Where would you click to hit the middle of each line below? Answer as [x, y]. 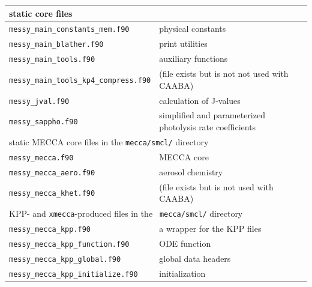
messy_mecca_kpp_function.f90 [69, 244]
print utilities [183, 44]
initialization [182, 273]
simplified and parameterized [212, 115]
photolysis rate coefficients [208, 127]
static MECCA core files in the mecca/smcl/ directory [109, 141]
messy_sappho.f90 [43, 122]
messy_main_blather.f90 [56, 45]
